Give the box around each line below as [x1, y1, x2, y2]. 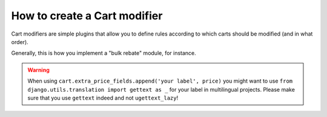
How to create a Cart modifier [11, 9, 163, 22]
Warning [27, 66, 50, 74]
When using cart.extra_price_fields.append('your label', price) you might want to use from [27, 77, 293, 84]
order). [11, 38, 28, 45]
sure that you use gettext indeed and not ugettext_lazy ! [27, 94, 179, 101]
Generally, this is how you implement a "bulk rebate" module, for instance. [11, 49, 196, 57]
